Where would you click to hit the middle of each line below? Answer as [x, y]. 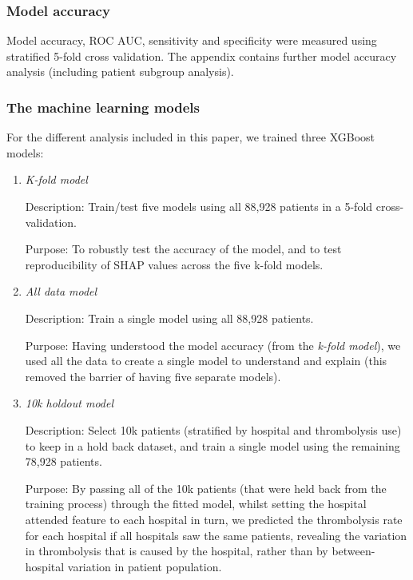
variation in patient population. [145, 566]
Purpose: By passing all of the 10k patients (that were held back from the [206, 488]
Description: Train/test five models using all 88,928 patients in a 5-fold [199, 206]
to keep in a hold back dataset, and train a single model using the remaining [212, 445]
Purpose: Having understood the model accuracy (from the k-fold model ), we [213, 345]
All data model [61, 291]
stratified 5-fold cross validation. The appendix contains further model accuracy [202, 56]
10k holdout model [69, 403]
